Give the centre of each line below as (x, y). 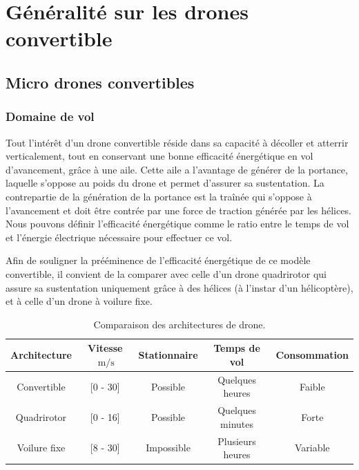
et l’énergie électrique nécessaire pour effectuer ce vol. (119, 237)
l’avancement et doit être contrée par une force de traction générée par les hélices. (178, 210)
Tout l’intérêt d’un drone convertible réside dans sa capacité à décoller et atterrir (177, 142)
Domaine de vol (50, 116)
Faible (312, 386)
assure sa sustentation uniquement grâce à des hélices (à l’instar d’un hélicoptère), (179, 287)
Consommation (312, 355)
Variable (312, 448)
